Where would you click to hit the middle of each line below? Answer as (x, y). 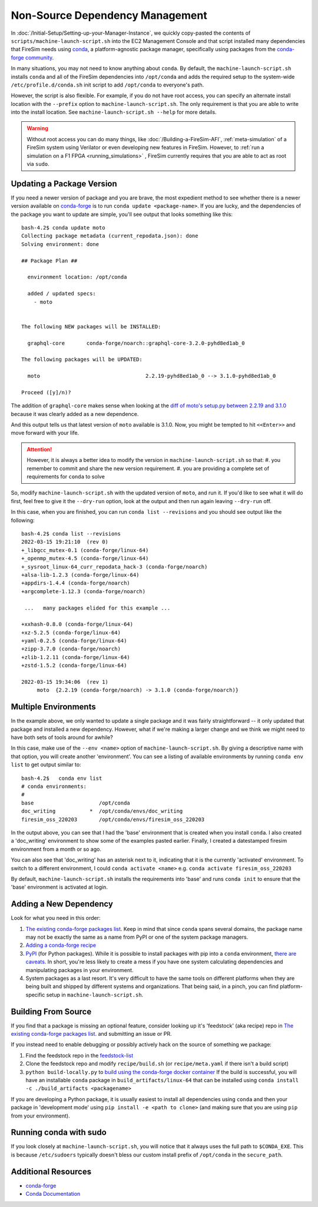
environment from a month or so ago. (56, 849)
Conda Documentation (53, 1194)
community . (39, 57)
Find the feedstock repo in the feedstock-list (79, 1055)
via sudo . (38, 164)
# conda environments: (54, 787)
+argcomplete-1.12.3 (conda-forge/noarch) (84, 591)
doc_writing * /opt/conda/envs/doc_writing (102, 811)
